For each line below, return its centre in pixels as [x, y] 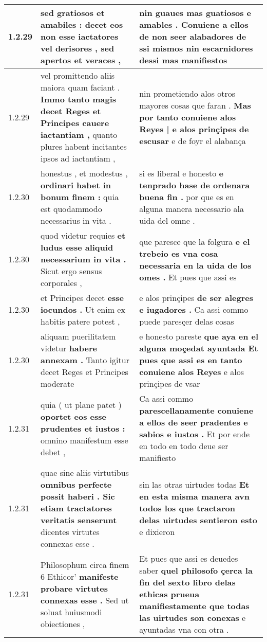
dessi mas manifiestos [183, 60]
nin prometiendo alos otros [187, 93]
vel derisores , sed [78, 48]
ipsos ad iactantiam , [78, 158]
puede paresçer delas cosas [187, 321]
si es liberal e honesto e [181, 173]
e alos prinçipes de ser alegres [196, 298]
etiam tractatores [76, 508]
